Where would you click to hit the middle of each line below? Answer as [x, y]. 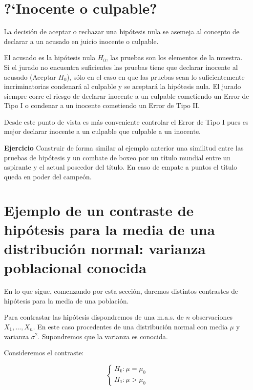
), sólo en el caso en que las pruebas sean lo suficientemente [156, 76]
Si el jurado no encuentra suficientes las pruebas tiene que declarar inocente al [121, 67]
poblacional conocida [75, 268]
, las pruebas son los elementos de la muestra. [174, 57]
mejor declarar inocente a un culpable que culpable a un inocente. [103, 131]
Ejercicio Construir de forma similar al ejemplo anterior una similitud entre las [124, 148]
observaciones [212, 317]
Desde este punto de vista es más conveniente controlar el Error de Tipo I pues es [126, 121]
